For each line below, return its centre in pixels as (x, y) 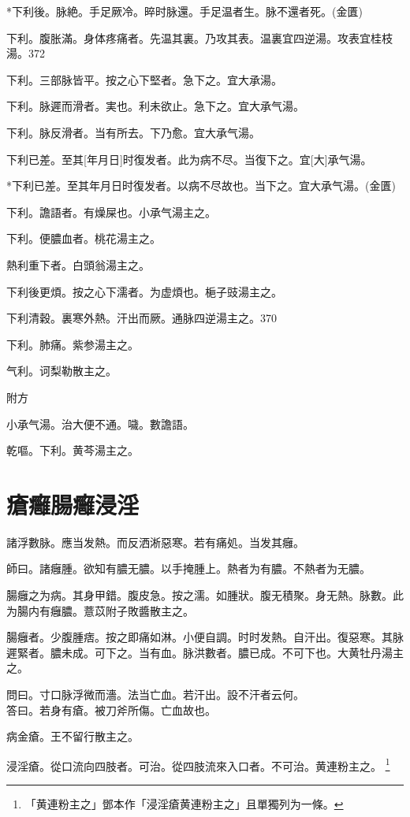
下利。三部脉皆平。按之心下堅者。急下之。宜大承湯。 (144, 79)
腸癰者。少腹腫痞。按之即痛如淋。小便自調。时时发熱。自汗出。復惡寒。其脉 (205, 637)
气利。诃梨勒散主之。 (61, 371)
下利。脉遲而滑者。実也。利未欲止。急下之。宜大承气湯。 (155, 106)
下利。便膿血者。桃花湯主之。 (84, 238)
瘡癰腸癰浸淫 (73, 504)
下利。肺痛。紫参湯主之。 (73, 344)
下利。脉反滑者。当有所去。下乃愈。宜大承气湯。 (133, 132)
